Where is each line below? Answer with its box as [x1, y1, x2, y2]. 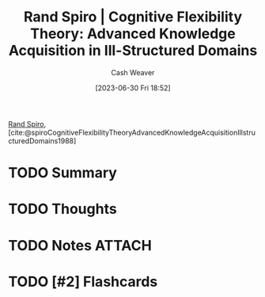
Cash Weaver [111, 67, 155, 77]
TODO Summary [8, 164, 117, 182]
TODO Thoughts [8, 200, 117, 218]
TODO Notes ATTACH [8, 236, 152, 254]
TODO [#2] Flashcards [8, 272, 158, 291]
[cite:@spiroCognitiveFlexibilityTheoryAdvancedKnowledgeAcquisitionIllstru [8, 128, 256, 137]
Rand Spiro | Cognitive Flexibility [23, 8, 243, 26]
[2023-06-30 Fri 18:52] [94, 83, 172, 93]
